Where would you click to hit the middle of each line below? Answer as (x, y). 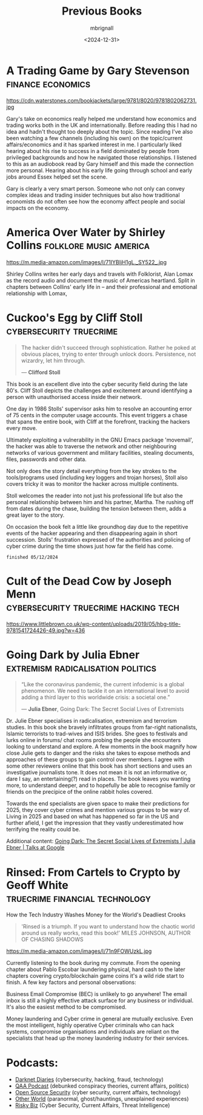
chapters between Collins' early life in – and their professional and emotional (102, 287)
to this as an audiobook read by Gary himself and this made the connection (100, 164)
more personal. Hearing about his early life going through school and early (99, 170)
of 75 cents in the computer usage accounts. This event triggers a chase (97, 415)
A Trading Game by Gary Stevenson (98, 70)
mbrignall (102, 28)
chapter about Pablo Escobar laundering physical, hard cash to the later (96, 969)
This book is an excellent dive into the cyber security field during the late (97, 384)
